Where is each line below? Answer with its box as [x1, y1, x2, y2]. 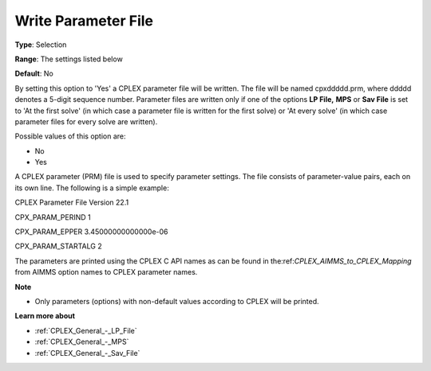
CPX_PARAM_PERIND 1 [14, 212, 91, 222]
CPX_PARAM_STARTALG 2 [14, 241, 103, 251]
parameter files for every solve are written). [14, 116, 158, 127]
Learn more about [14, 311, 76, 321]
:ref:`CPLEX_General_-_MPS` [34, 337, 129, 346]
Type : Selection [14, 40, 67, 49]
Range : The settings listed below [14, 54, 123, 64]
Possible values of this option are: [14, 131, 127, 141]
